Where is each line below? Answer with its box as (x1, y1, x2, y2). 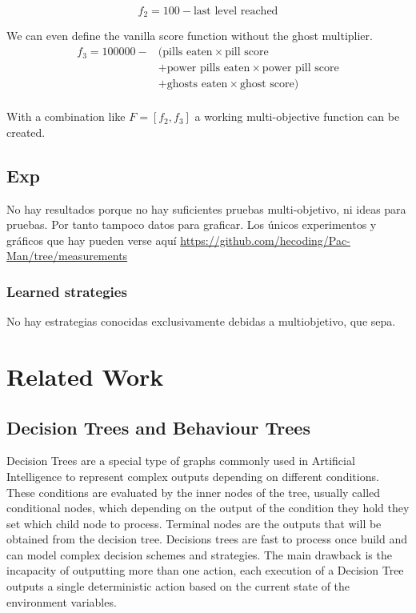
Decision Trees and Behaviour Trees (6, 415, 310, 439)
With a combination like (6, 108, 126, 125)
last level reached (193, 6, 278, 17)
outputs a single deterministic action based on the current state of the (6, 578, 350, 595)
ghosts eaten (166, 78, 228, 90)
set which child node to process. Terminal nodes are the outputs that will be (6, 515, 382, 531)
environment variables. (6, 593, 117, 610)
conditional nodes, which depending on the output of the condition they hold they (6, 499, 410, 516)
